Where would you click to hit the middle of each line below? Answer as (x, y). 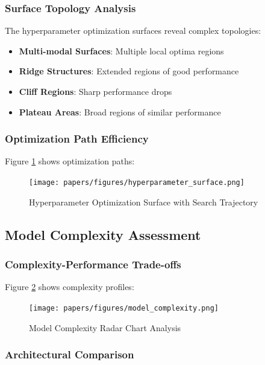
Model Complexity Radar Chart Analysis (105, 327)
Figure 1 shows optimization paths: (70, 161)
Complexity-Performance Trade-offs (93, 264)
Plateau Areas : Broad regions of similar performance (120, 111)
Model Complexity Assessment (103, 234)
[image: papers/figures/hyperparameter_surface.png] (137, 182)
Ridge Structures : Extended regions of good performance (129, 71)
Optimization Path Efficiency (77, 139)
